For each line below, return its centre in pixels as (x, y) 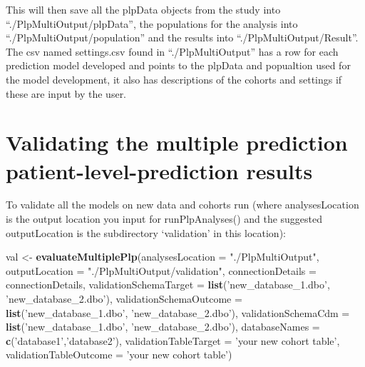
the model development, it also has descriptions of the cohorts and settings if (174, 79)
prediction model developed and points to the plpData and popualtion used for (178, 65)
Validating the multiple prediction (177, 142)
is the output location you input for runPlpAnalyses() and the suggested (164, 219)
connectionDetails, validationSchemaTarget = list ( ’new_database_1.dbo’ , (168, 285)
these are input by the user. (66, 93)
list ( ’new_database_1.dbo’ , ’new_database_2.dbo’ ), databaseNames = (163, 327)
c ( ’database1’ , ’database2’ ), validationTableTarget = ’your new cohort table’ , (173, 340)
